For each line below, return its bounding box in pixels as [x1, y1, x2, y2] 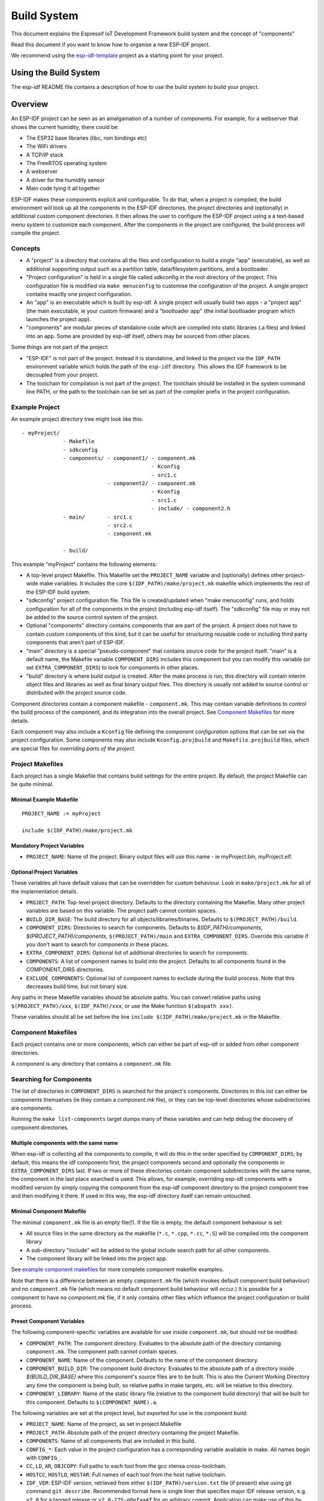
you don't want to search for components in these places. [26, 941, 169, 948]
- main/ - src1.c [62, 513, 133, 521]
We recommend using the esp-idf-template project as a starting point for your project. [11, 52, 224, 59]
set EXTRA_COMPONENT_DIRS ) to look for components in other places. [26, 664, 199, 671]
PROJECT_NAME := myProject [22, 810, 101, 817]
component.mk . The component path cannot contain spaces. [26, 1348, 178, 1355]
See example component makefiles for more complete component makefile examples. [11, 1266, 224, 1273]
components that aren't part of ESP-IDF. [26, 639, 125, 646]
